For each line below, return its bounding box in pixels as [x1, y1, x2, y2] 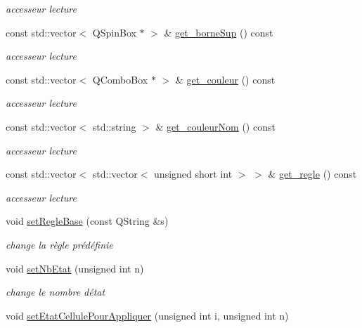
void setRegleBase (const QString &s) [6, 214, 169, 228]
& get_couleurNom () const [155, 119, 276, 133]
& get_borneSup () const [164, 25, 273, 39]
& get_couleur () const [175, 72, 276, 86]
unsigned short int [154, 166, 233, 181]
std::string [92, 119, 136, 133]
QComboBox [92, 72, 148, 86]
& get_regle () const [268, 166, 357, 181]
